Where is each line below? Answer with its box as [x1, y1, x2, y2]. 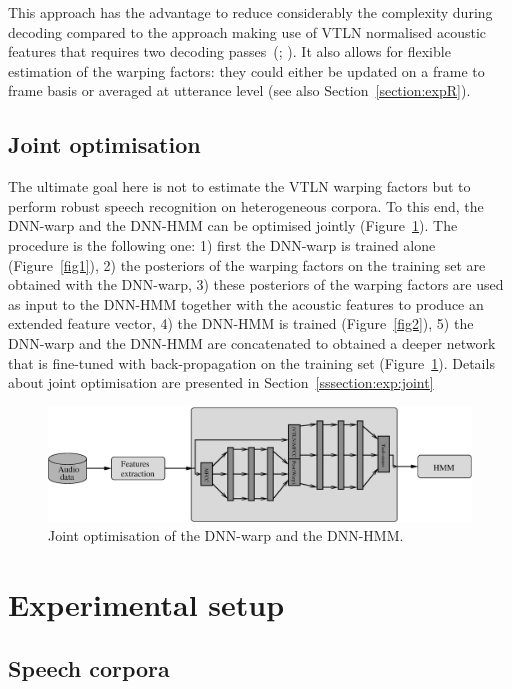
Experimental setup [8, 584, 285, 625]
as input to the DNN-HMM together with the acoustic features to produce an [8, 293, 484, 314]
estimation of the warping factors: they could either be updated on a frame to [8, 60, 485, 81]
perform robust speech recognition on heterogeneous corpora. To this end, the [8, 195, 484, 216]
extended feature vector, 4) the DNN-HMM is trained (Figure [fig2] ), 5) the [8, 313, 474, 334]
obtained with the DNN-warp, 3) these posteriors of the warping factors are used [8, 274, 504, 295]
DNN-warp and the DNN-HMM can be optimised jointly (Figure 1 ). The [8, 215, 458, 236]
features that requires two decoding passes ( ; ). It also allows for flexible [8, 41, 451, 62]
